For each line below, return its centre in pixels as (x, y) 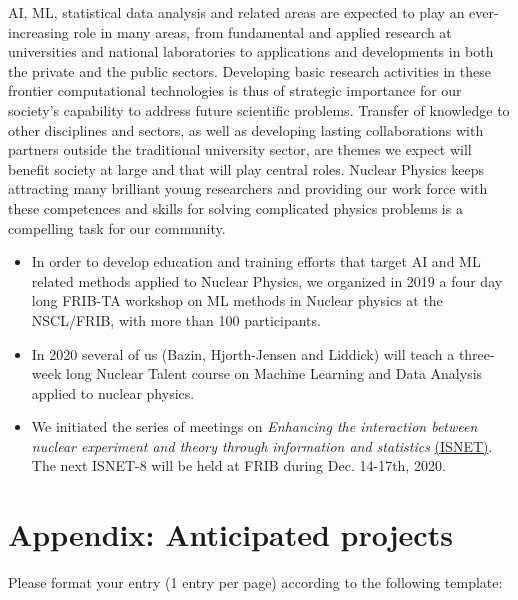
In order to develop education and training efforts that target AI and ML (256, 261)
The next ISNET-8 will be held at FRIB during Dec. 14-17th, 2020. (238, 465)
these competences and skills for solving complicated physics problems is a (235, 207)
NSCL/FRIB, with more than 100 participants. (176, 319)
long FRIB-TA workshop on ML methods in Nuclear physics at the (237, 300)
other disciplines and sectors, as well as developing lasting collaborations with (246, 129)
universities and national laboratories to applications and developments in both (251, 51)
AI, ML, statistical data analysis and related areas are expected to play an (236, 12)
